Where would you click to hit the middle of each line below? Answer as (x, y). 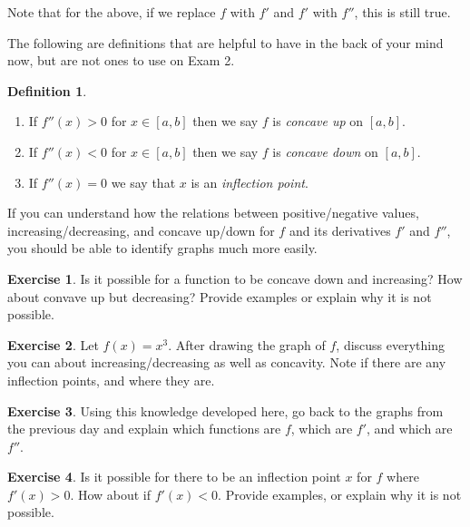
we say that (143, 182)
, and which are (410, 429)
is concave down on (325, 151)
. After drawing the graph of (247, 344)
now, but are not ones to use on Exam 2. (121, 60)
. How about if (111, 494)
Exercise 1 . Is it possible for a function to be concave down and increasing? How (235, 278)
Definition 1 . (47, 90)
